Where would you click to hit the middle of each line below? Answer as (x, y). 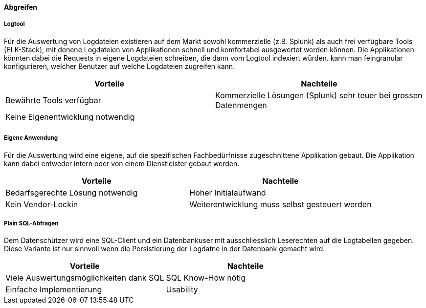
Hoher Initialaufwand (228, 192)
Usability (182, 290)
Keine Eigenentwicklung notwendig (70, 117)
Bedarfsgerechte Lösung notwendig (72, 192)
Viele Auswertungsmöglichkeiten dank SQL (85, 278)
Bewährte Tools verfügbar (53, 100)
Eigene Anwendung (31, 138)
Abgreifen (21, 7)
